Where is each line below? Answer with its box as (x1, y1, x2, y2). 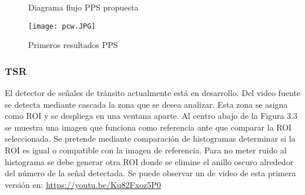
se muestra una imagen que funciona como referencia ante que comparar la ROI (5, 121, 292, 133)
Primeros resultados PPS (28, 39, 118, 51)
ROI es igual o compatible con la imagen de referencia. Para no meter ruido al (5, 144, 287, 156)
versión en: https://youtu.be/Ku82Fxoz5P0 (5, 178, 161, 190)
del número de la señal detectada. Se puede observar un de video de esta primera (5, 167, 296, 179)
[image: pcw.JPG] (28, 22, 96, 30)
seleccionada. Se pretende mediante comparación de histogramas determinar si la (5, 132, 296, 145)
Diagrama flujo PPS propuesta (28, 1, 139, 13)
